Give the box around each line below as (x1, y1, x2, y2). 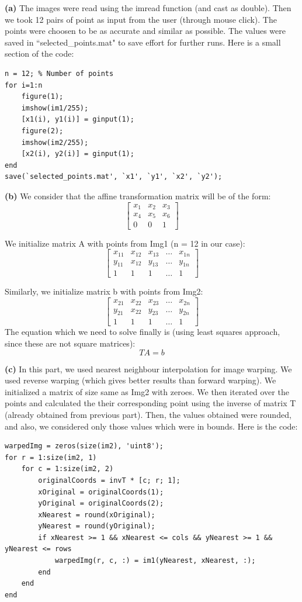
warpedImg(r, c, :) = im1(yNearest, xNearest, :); (54, 556, 256, 565)
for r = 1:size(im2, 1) (5, 453, 97, 462)
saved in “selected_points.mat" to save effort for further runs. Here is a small (5, 36, 281, 48)
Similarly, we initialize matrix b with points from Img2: (5, 285, 203, 297)
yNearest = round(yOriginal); (38, 522, 155, 531)
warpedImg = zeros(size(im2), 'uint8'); (5, 442, 164, 451)
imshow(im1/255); (21, 103, 89, 112)
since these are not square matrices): (5, 337, 136, 349)
